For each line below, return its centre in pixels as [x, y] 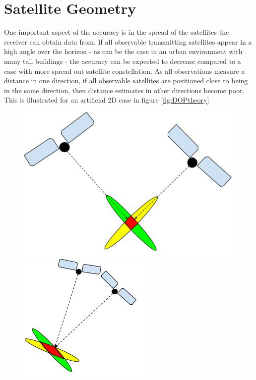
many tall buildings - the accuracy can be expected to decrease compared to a [123, 61]
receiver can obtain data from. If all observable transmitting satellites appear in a [128, 41]
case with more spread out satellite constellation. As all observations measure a [125, 71]
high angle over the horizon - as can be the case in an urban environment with [123, 51]
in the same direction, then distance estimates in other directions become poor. [124, 90]
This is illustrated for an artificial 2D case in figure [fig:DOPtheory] [107, 100]
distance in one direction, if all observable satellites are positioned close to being [126, 81]
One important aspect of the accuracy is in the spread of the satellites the [117, 32]
